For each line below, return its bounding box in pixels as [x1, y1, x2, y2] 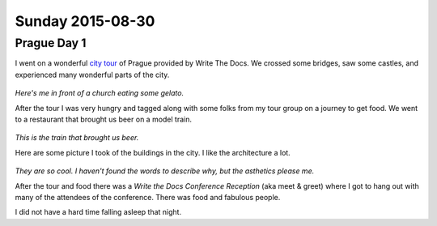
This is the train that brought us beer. [15, 133, 139, 143]
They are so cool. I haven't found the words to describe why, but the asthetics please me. [15, 166, 315, 176]
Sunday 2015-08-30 [15, 12, 155, 30]
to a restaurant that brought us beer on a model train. [15, 114, 193, 124]
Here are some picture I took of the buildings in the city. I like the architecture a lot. [15, 147, 291, 157]
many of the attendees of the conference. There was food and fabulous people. [15, 192, 281, 202]
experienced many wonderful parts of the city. [15, 70, 170, 79]
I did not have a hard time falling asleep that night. [15, 207, 182, 217]
